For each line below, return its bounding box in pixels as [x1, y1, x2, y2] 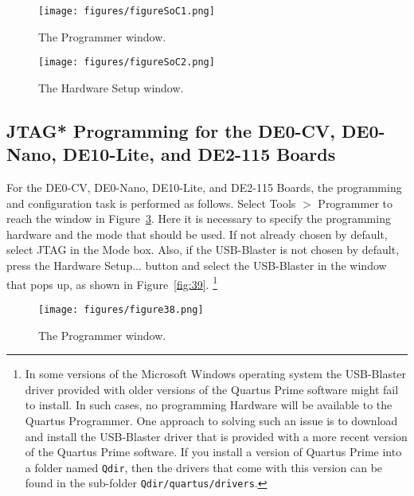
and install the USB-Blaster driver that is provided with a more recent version [25, 428, 408, 444]
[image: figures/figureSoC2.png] [38, 57, 215, 68]
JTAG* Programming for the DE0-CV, [6, 118, 335, 143]
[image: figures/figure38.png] [38, 303, 204, 315]
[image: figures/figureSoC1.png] [38, 6, 215, 17]
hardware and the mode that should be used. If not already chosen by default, [6, 225, 388, 242]
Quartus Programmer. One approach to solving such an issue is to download [25, 412, 398, 428]
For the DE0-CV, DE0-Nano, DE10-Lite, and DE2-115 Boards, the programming [6, 179, 402, 196]
